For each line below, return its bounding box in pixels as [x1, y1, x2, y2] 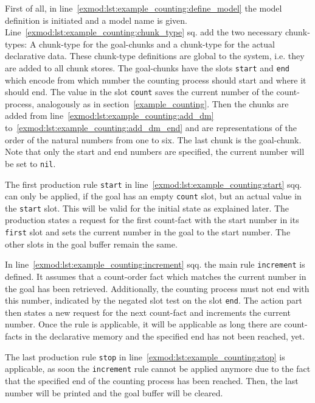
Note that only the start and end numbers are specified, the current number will [5, 145, 305, 158]
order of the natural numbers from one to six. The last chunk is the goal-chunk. [5, 133, 302, 146]
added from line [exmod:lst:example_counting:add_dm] [5, 109, 214, 122]
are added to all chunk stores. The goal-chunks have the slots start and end [5, 61, 289, 74]
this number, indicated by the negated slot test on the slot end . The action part [5, 294, 302, 307]
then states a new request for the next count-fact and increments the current [5, 305, 291, 318]
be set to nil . [5, 157, 56, 169]
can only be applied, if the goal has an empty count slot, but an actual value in [5, 190, 302, 202]
